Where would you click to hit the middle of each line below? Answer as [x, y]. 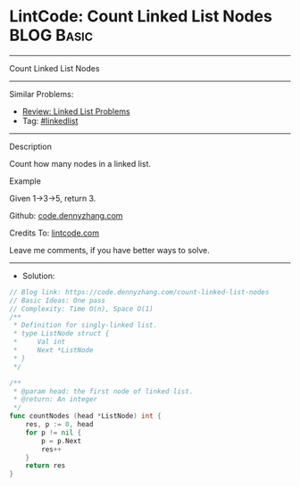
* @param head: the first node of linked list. [103, 391]
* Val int [39, 342]
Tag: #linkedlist [50, 120]
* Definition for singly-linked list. [85, 326]
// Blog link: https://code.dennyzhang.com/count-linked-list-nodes [139, 292]
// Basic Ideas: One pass [57, 301]
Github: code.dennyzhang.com [66, 215]
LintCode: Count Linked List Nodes [141, 17]
